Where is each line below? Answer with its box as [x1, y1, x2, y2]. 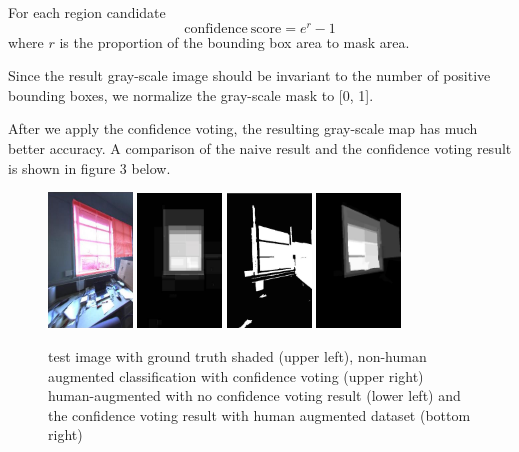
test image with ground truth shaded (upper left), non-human [48, 346, 427, 367]
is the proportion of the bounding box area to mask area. [59, 31, 410, 52]
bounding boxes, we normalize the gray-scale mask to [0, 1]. [8, 84, 374, 105]
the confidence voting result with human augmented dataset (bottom [48, 404, 471, 425]
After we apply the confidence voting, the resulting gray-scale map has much [8, 118, 478, 139]
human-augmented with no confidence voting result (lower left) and [48, 385, 461, 406]
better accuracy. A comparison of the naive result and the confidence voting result [8, 138, 512, 159]
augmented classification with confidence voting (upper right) [48, 365, 424, 386]
